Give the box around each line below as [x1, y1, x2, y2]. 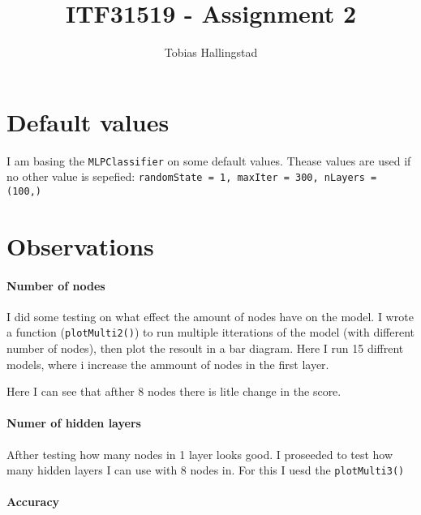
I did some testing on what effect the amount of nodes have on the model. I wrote [6, 307, 414, 324]
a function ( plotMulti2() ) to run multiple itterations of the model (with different [6, 324, 415, 341]
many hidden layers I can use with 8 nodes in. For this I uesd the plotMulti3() [6, 461, 405, 479]
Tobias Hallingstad [164, 44, 258, 61]
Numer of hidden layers [6, 414, 141, 431]
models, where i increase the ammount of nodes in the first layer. [6, 355, 329, 372]
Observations [6, 229, 154, 262]
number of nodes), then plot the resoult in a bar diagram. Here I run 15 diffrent [6, 340, 404, 357]
